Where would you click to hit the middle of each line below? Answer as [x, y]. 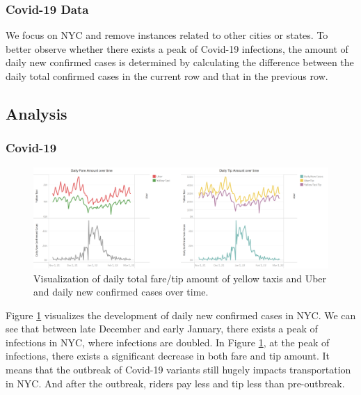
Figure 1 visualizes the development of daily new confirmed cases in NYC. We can [181, 315]
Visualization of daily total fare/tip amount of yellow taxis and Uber [180, 278]
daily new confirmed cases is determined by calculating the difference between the [180, 62]
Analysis [37, 113]
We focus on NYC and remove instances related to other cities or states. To [167, 35]
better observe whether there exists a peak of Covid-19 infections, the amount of [177, 48]
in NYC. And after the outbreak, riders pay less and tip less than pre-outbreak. [175, 383]
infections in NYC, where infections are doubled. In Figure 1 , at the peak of [168, 342]
